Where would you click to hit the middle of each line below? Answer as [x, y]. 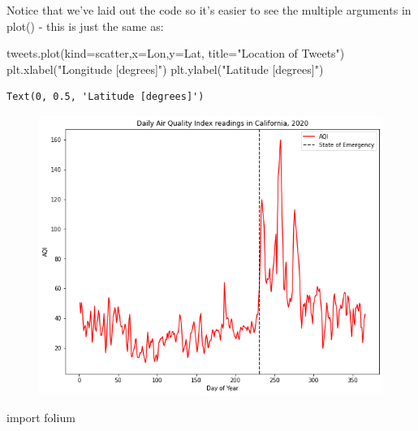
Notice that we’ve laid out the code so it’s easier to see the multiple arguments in [209, 10]
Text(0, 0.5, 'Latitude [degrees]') [106, 97]
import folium [41, 418]
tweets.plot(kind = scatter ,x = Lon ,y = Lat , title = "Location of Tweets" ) [176, 53]
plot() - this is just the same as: [85, 26]
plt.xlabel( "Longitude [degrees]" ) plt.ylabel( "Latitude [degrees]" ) [165, 69]
